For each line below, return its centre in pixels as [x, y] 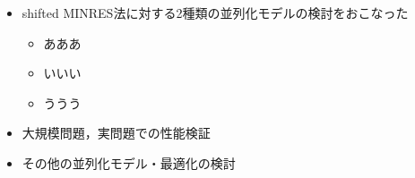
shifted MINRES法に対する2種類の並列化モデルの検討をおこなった [215, 13]
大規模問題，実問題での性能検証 [116, 133]
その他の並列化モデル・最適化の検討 [129, 162]
